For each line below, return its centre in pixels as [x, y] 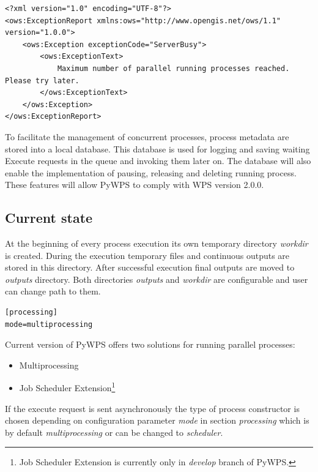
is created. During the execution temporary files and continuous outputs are [147, 255]
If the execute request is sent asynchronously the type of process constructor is [152, 408]
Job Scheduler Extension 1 [67, 387]
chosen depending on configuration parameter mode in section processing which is [157, 420]
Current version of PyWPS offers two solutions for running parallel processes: [150, 344]
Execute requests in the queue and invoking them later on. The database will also [158, 161]
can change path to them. [53, 291]
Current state [49, 218]
